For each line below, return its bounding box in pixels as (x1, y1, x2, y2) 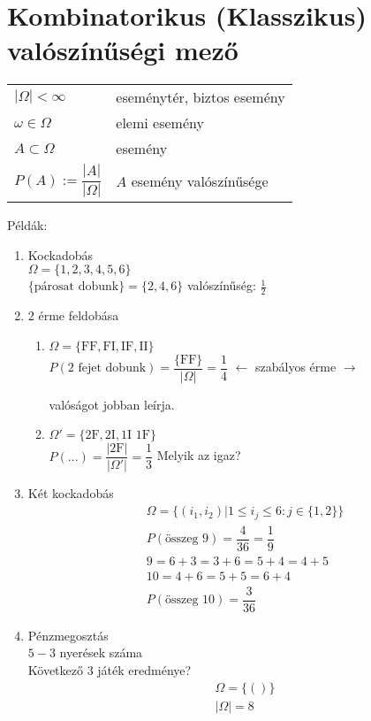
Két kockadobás (27, 484, 114, 502)
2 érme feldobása (27, 306, 119, 325)
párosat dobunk (34, 280, 119, 294)
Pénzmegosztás (27, 625, 109, 644)
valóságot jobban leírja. (49, 395, 175, 413)
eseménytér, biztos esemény (116, 87, 285, 108)
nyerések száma (59, 643, 143, 662)
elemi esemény (116, 112, 204, 134)
